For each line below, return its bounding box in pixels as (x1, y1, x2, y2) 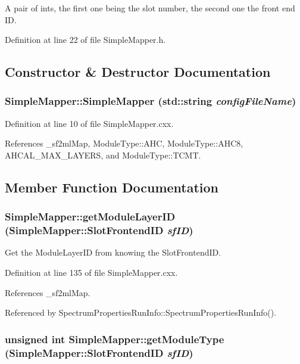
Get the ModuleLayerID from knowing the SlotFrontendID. (5, 246, 221, 259)
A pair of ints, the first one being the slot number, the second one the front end (5, 2, 295, 14)
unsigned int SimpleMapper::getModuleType (5, 331, 224, 346)
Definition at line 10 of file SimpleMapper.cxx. (5, 117, 174, 129)
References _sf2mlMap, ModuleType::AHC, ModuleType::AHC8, (5, 137, 243, 150)
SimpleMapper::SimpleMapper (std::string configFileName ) (5, 94, 296, 108)
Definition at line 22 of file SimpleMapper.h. (5, 33, 166, 46)
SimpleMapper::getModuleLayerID (5, 209, 176, 224)
